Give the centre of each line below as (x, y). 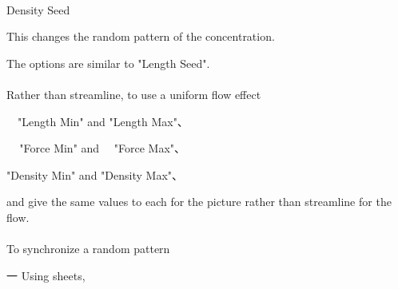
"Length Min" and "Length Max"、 (103, 121)
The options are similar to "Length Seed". (108, 63)
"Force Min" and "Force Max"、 (103, 148)
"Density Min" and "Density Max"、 (95, 174)
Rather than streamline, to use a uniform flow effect (134, 94)
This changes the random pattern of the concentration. (141, 36)
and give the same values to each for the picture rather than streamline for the (199, 202)
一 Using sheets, (46, 275)
